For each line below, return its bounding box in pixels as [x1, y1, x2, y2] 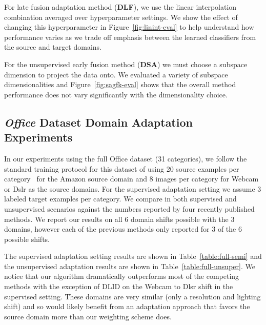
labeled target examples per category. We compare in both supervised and [4, 193, 237, 204]
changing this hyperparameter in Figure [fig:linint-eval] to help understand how [4, 22, 254, 32]
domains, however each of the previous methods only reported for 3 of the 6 [4, 224, 242, 234]
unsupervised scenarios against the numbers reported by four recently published [4, 203, 255, 214]
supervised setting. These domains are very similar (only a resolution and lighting [4, 291, 261, 301]
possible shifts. [4, 233, 50, 244]
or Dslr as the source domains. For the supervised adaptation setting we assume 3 [4, 183, 261, 194]
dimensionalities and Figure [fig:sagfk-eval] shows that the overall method [4, 79, 236, 90]
